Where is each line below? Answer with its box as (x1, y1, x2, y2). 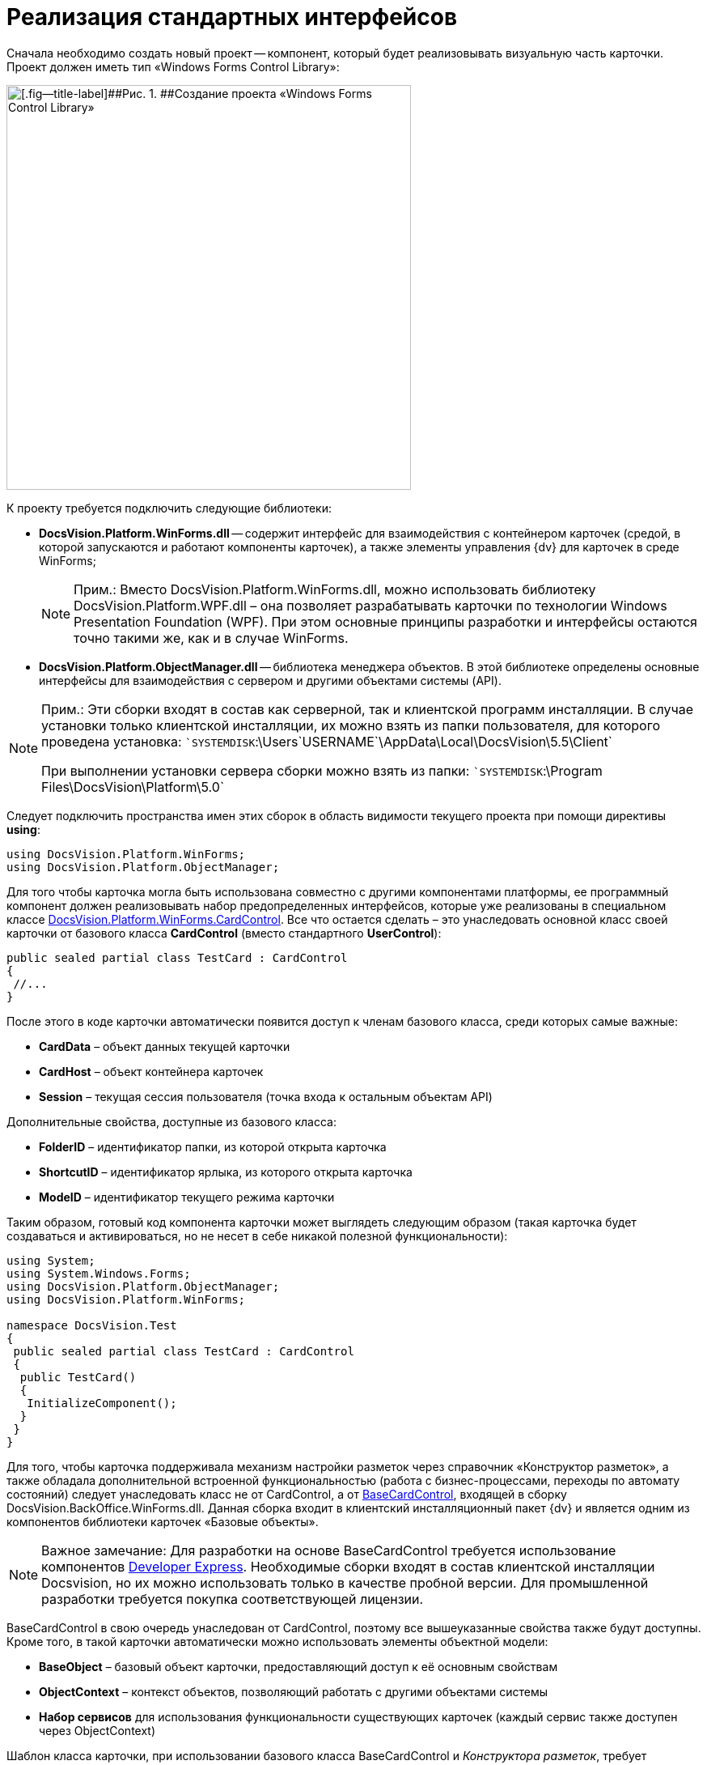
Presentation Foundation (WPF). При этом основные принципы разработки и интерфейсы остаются (74, 613, 697, 630)
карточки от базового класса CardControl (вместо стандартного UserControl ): (6, 925, 442, 940)
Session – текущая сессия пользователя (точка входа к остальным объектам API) (39, 1089, 493, 1104)
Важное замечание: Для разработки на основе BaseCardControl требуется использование (41, 1542, 616, 1559)
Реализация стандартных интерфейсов (6, 3, 458, 31)
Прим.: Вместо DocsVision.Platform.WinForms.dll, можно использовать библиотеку (74, 581, 596, 598)
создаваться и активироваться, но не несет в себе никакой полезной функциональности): (6, 1228, 508, 1243)
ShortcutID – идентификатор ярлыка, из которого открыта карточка (39, 1164, 413, 1179)
